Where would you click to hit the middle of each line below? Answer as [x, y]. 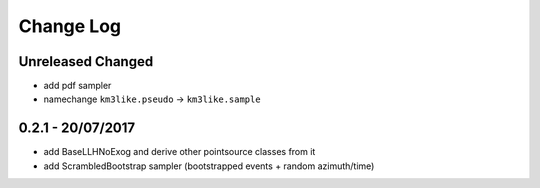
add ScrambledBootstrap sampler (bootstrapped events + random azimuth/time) [209, 166]
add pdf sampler [77, 86]
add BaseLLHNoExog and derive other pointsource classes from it [179, 152]
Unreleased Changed [86, 61]
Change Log [70, 26]
